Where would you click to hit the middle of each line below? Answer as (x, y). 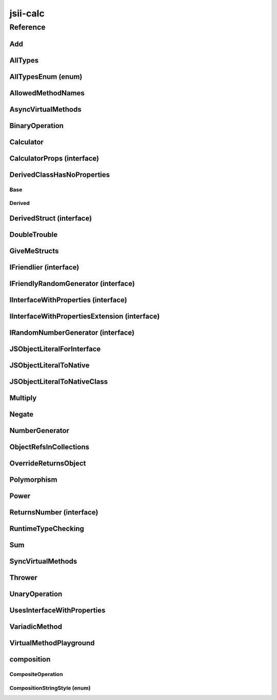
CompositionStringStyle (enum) (50, 688)
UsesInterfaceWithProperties (57, 611)
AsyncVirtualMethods (45, 109)
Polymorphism (33, 480)
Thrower (24, 578)
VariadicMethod (36, 627)
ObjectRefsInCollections (50, 447)
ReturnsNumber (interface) (54, 512)
